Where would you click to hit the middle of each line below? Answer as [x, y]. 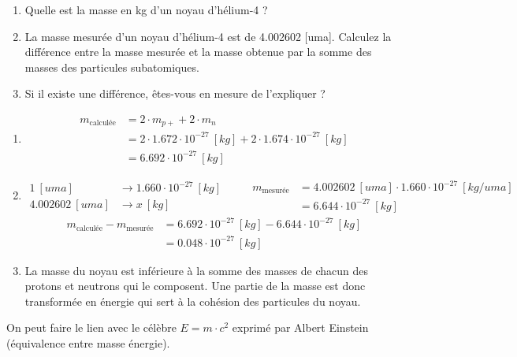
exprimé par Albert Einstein [300, 327]
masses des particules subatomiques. [112, 67]
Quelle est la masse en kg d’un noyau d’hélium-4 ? [146, 9]
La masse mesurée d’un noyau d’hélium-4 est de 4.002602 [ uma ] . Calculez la [208, 36]
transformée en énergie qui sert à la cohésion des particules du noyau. [193, 301]
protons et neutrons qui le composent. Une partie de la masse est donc [195, 286]
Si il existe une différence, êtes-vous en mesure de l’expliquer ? [175, 93]
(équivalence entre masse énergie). [88, 343]
